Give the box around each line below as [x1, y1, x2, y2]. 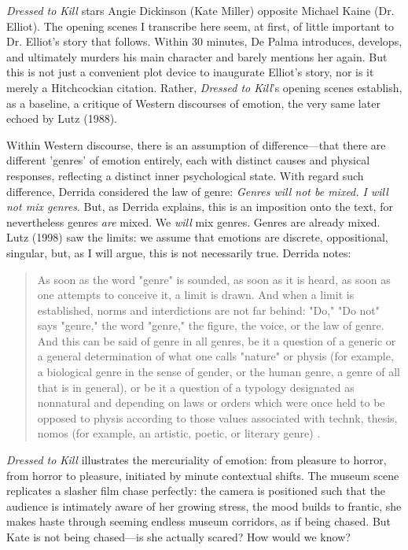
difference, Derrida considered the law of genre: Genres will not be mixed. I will [6, 183, 388, 199]
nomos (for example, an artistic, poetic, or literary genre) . [37, 425, 321, 441]
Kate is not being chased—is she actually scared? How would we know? [6, 529, 351, 544]
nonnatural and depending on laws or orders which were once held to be [37, 394, 385, 411]
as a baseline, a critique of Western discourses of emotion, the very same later [6, 94, 380, 111]
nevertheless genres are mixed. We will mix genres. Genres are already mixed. [6, 213, 380, 230]
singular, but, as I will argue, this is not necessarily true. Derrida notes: [6, 244, 351, 260]
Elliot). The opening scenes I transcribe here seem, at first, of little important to [6, 17, 395, 34]
